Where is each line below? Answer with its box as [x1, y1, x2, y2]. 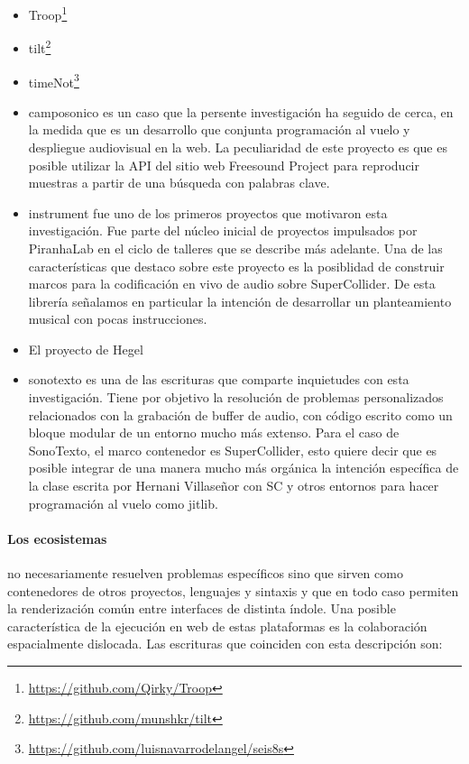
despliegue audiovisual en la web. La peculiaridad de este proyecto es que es [28, 137, 447, 156]
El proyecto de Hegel [28, 339, 143, 358]
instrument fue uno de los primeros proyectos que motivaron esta [28, 203, 388, 222]
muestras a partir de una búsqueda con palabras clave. [28, 173, 330, 192]
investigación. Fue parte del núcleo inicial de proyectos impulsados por [28, 221, 418, 240]
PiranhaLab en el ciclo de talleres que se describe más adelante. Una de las [28, 238, 443, 257]
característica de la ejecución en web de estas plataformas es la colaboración [7, 616, 428, 635]
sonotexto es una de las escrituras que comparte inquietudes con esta [28, 370, 409, 389]
